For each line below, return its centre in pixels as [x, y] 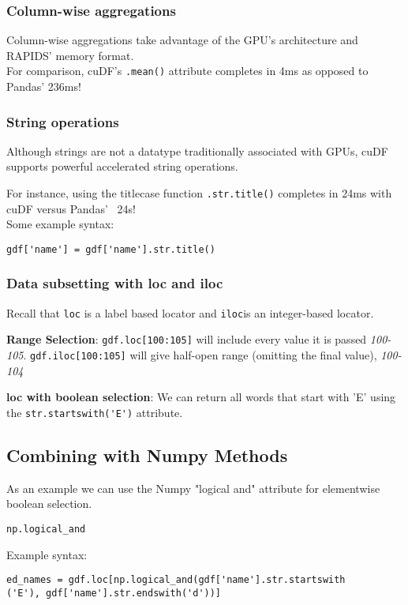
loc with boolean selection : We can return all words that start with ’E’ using [201, 397]
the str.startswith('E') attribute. [95, 412]
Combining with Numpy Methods [147, 455]
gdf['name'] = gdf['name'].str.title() [111, 249]
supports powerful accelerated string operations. [122, 166]
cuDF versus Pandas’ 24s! [71, 208]
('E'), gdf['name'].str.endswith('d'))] [114, 593]
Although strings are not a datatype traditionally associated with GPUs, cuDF [197, 150]
